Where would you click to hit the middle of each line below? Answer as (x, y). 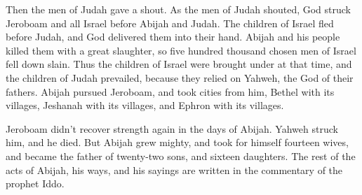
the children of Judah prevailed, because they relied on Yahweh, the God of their (180, 77)
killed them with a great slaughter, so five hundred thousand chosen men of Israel (181, 50)
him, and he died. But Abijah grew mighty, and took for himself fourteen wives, (177, 142)
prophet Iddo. (35, 183)
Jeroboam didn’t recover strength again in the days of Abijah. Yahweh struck (172, 128)
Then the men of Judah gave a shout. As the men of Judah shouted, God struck (179, 9)
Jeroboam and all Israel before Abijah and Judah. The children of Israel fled (170, 23)
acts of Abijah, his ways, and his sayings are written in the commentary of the (174, 169)
